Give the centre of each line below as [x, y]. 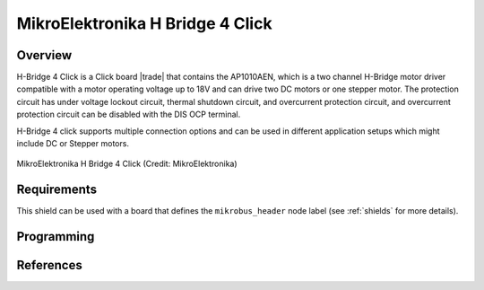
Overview [44, 55]
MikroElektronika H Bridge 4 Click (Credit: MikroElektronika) [127, 164]
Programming [56, 237]
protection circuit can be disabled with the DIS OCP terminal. [129, 114]
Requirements [57, 190]
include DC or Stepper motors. [73, 144]
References [49, 265]
